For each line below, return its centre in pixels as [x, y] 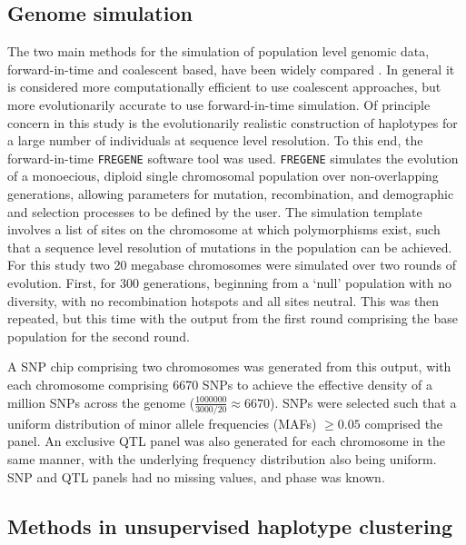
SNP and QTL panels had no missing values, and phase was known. [196, 476]
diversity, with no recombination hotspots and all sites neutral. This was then [223, 300]
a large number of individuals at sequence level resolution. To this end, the [215, 140]
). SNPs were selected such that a [363, 402]
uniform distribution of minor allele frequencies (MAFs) [162, 423]
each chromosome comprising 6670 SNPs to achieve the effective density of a [220, 384]
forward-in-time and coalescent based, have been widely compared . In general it [231, 69]
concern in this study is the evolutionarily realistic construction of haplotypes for [233, 122]
